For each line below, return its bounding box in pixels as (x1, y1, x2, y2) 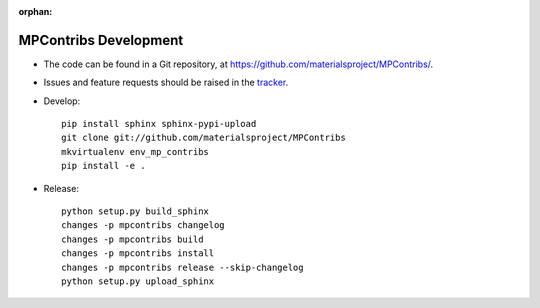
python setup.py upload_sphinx (61, 275, 215, 287)
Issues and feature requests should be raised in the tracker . (43, 76, 289, 89)
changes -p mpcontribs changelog (61, 220, 225, 231)
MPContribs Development (18, 31, 184, 49)
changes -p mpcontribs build (61, 233, 204, 245)
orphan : (18, 6, 53, 17)
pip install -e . (61, 160, 146, 172)
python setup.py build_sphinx (61, 206, 210, 217)
